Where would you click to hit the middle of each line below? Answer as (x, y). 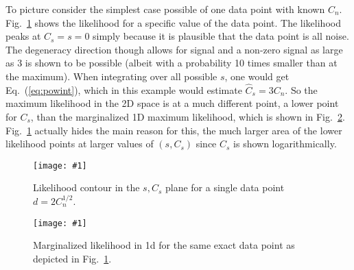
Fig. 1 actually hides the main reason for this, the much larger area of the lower (174, 130)
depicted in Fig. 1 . (72, 258)
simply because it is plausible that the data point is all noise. (221, 36)
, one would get (257, 76)
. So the (301, 89)
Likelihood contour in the (86, 187)
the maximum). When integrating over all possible (111, 76)
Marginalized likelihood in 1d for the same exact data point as (164, 245)
